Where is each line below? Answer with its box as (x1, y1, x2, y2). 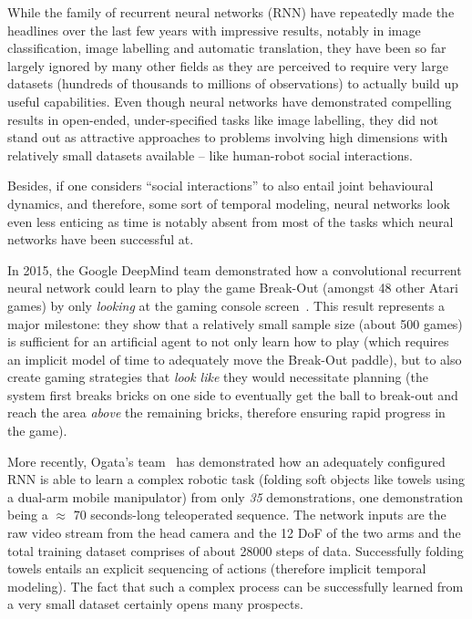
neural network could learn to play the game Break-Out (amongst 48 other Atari (7, 278, 458, 297)
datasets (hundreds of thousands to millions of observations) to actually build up (7, 74, 459, 93)
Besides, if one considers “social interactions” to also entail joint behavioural (7, 176, 434, 195)
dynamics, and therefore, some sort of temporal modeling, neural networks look (7, 193, 450, 212)
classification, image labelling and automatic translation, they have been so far (7, 38, 446, 57)
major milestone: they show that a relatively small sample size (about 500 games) (7, 314, 463, 333)
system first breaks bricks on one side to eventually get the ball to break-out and (7, 385, 458, 404)
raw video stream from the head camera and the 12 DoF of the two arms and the (7, 523, 461, 542)
